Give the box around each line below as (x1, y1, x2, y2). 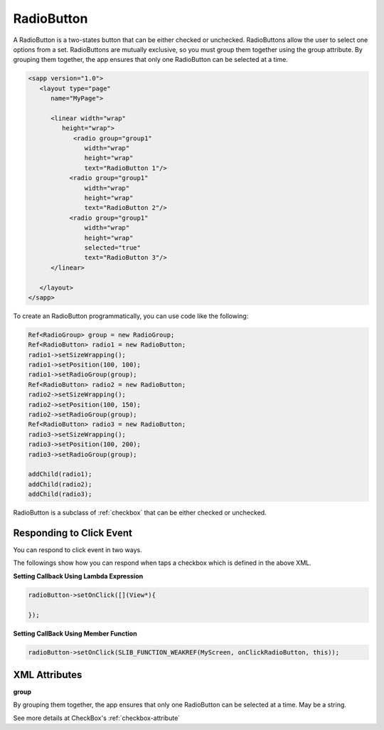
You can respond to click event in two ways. (13, 546, 142, 554)
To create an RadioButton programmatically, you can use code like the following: (13, 312, 249, 320)
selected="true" (84, 243, 142, 252)
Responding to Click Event (13, 527, 133, 539)
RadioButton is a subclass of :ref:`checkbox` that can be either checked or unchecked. (13, 509, 267, 517)
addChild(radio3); (28, 490, 92, 498)
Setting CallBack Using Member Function (13, 629, 138, 638)
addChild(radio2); (28, 480, 92, 488)
